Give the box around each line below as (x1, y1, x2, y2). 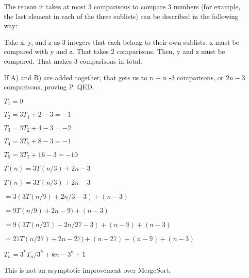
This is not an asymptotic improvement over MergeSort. (4, 264, 171, 275)
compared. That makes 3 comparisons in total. (4, 55, 142, 66)
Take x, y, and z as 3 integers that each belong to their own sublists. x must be (4, 36, 239, 47)
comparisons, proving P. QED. (4, 82, 94, 92)
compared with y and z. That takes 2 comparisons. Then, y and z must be (4, 46, 225, 56)
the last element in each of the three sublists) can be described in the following (4, 11, 239, 21)
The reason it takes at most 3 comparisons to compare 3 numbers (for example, (4, 1, 241, 11)
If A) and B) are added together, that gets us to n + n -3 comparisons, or (4, 72, 224, 82)
